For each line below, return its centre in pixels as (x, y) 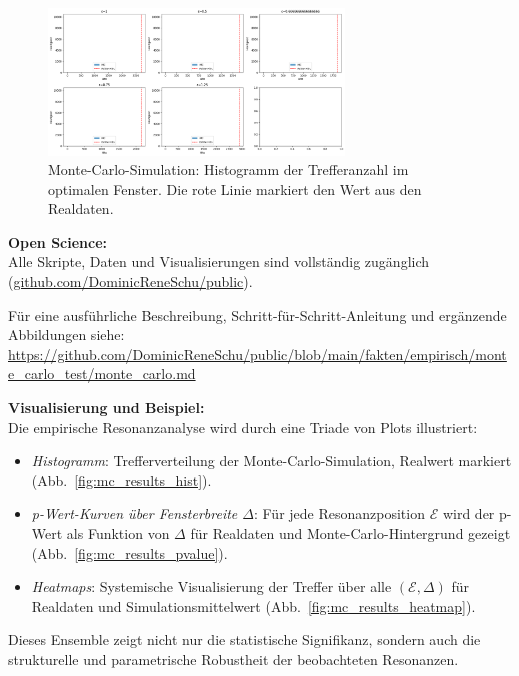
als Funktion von (118, 533)
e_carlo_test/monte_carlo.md (102, 373)
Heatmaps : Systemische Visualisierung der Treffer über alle (211, 586)
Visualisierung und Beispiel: (106, 407)
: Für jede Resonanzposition (339, 513)
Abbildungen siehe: (66, 334)
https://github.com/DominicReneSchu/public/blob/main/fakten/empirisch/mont (257, 353)
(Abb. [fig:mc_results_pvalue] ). (129, 552)
